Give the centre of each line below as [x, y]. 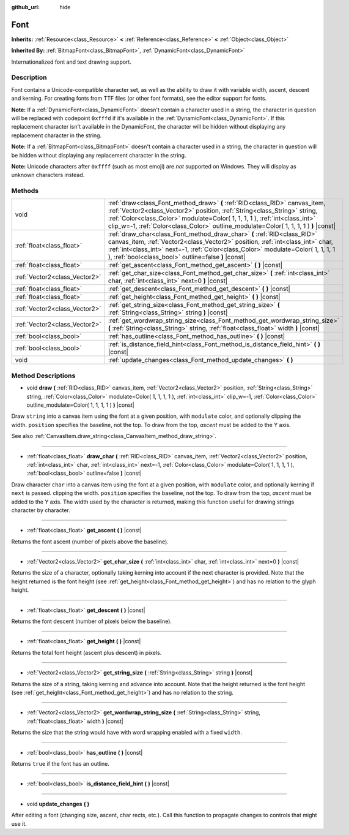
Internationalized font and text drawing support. [71, 62]
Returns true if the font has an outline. [61, 763]
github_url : [25, 7]
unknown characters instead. [48, 175]
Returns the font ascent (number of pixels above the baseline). [90, 542]
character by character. [41, 510]
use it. [19, 823]
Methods [25, 191]
